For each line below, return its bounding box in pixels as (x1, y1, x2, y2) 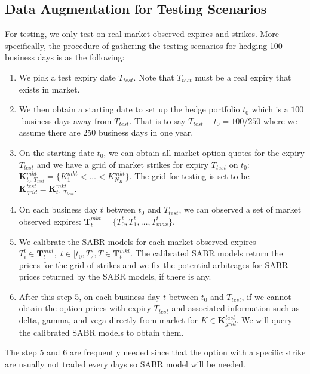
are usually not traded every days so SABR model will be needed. (5, 358, 245, 370)
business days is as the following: (5, 51, 125, 63)
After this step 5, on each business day (19, 290, 161, 302)
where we (263, 114, 297, 127)
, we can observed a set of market (179, 203, 302, 216)
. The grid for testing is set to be (129, 170, 250, 182)
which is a (251, 103, 288, 115)
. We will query (236, 314, 293, 326)
